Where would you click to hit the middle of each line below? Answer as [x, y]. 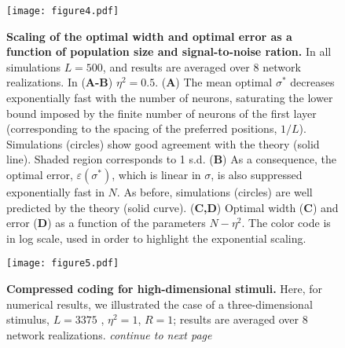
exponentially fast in [55, 192]
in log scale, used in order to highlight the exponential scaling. [156, 238]
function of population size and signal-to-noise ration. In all [169, 51]
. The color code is [286, 223]
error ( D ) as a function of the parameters [106, 223]
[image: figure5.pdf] [63, 264]
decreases [312, 82]
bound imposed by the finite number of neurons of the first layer [161, 113]
